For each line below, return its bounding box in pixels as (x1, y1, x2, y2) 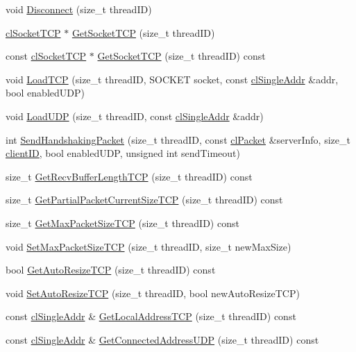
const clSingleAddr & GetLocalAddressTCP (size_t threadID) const (6, 309, 296, 324)
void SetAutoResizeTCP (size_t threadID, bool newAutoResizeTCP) (6, 285, 300, 300)
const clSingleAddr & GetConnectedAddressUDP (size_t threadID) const (6, 332, 319, 346)
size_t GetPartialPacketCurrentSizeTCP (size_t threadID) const (6, 192, 283, 207)
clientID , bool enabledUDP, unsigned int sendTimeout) (6, 146, 240, 160)
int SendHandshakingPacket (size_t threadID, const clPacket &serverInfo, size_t (6, 132, 350, 146)
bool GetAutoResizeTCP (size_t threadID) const (6, 262, 216, 277)
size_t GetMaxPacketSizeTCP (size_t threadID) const (6, 215, 239, 230)
